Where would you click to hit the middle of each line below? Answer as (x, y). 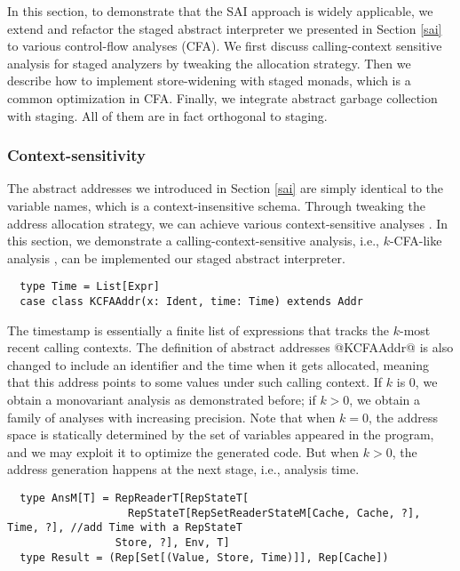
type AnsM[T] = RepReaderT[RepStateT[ (135, 498)
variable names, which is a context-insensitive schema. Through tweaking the (216, 205)
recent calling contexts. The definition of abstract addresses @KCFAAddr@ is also (230, 347)
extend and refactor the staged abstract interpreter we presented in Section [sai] (225, 28)
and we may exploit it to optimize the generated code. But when (183, 451)
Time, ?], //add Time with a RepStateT (125, 528)
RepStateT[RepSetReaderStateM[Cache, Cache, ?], (274, 513)
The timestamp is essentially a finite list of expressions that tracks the (198, 330)
